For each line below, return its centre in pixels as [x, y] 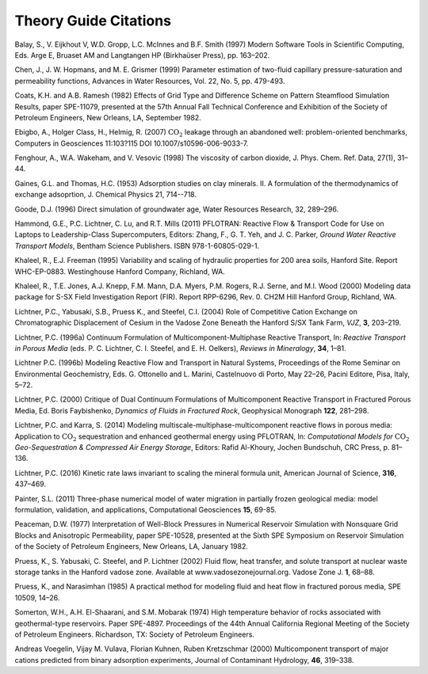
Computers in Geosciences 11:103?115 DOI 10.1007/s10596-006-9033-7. [132, 143]
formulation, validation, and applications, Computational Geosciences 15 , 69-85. [145, 510]
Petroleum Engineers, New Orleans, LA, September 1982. [108, 117]
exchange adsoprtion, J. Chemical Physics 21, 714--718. [106, 195]
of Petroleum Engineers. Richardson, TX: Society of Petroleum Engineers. [135, 634]
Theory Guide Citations [93, 21]
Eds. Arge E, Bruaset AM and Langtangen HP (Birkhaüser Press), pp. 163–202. [142, 55]
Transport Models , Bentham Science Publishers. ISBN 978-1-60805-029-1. [137, 246]
